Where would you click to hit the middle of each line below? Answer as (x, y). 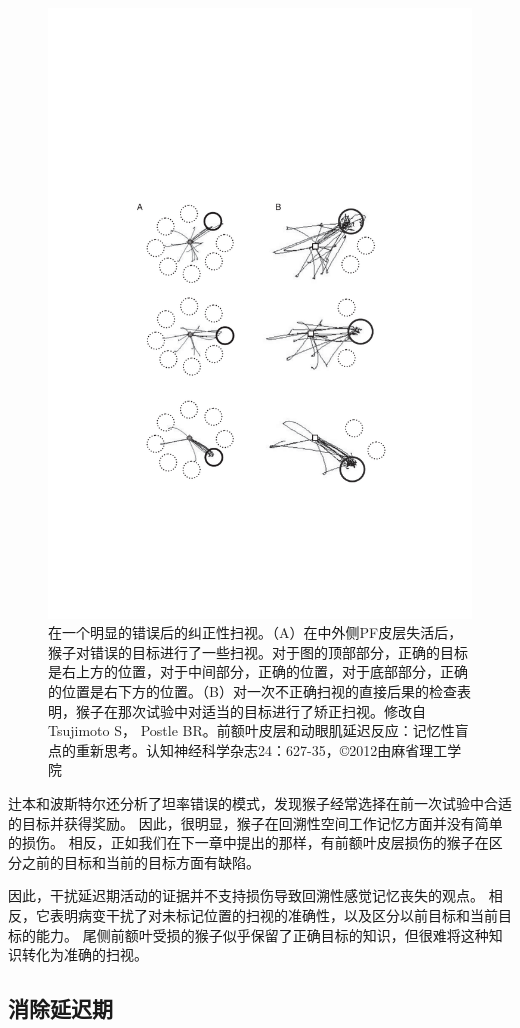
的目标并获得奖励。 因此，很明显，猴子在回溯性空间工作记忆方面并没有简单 (255, 822)
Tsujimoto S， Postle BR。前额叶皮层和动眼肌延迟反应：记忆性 (251, 730)
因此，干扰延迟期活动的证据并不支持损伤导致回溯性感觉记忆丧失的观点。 (246, 895)
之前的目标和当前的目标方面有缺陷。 (140, 861)
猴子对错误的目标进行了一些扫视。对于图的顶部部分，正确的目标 (258, 651)
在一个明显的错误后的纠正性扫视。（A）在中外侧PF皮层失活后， (255, 632)
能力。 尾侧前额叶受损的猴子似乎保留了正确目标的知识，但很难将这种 (262, 934)
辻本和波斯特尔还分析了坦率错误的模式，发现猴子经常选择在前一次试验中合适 (260, 802)
